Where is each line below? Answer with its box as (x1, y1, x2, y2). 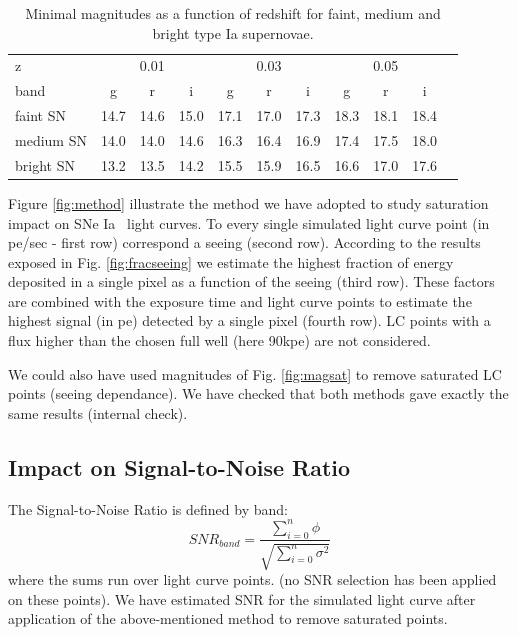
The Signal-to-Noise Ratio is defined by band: (8, 498, 288, 519)
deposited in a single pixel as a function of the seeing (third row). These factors (8, 271, 495, 292)
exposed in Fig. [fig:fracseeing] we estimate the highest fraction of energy (8, 251, 454, 272)
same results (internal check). (8, 402, 188, 423)
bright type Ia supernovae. (152, 22, 314, 43)
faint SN (15, 105, 66, 126)
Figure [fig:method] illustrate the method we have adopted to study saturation (8, 192, 489, 213)
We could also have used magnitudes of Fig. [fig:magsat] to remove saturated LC (8, 363, 502, 384)
